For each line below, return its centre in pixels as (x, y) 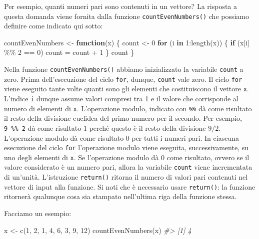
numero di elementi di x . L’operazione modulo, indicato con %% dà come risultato (128, 108)
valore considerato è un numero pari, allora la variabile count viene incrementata (128, 167)
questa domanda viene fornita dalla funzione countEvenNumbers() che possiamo (127, 16)
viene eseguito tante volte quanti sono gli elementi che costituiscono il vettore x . (126, 89)
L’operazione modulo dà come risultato (64, 137)
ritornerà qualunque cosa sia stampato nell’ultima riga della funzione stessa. (120, 196)
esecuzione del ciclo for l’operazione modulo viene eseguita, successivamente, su (126, 147)
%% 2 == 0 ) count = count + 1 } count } (69, 52)
